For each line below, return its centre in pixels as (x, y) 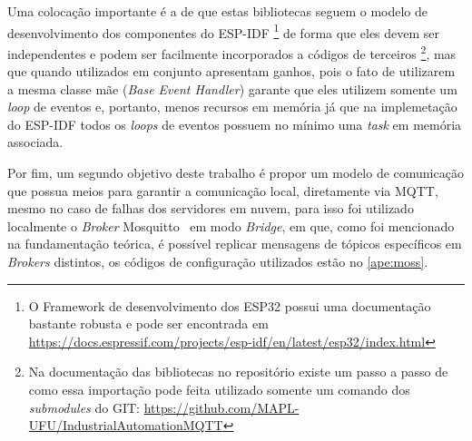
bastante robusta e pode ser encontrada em (148, 323)
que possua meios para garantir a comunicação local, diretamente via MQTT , (223, 190)
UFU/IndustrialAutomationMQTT (126, 425)
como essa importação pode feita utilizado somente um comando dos (219, 389)
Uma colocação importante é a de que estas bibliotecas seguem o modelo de (218, 11)
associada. (35, 142)
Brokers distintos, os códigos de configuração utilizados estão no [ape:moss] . (218, 262)
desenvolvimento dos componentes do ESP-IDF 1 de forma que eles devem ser (224, 31)
